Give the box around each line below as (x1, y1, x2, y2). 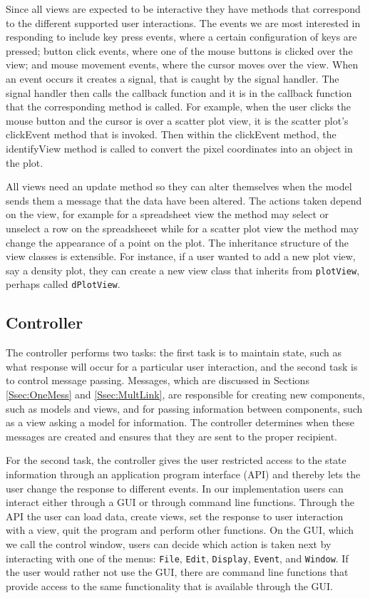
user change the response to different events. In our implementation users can (6, 480, 344, 495)
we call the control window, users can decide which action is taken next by (6, 536, 332, 551)
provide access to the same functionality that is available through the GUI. (6, 578, 333, 593)
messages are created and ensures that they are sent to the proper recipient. (6, 428, 338, 443)
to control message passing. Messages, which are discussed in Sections (6, 373, 309, 388)
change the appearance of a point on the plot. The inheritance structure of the (6, 234, 349, 249)
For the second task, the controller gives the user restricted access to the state (6, 453, 346, 468)
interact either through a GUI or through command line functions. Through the (6, 495, 354, 510)
